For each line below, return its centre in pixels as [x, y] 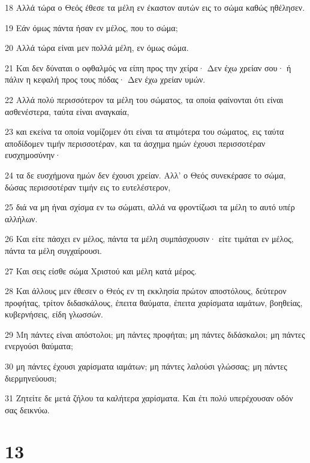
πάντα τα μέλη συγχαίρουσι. [53, 250]
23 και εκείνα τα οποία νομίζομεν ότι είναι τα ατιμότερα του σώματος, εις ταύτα [145, 131]
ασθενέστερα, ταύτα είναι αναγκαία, [67, 111]
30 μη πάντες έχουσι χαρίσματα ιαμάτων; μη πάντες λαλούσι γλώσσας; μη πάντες [146, 366]
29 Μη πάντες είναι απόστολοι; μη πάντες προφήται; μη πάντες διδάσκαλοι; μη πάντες [155, 334]
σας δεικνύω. [27, 409]
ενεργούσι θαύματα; [39, 346]
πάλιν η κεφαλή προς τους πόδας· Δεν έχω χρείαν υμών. [105, 79]
